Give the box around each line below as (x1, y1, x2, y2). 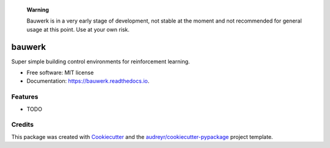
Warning (26, 6, 49, 13)
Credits (11, 121, 34, 129)
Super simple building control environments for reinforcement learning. (11, 58, 190, 65)
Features (11, 93, 38, 101)
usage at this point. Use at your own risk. (26, 26, 130, 33)
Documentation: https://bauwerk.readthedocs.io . (26, 77, 150, 85)
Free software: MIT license (26, 69, 94, 76)
